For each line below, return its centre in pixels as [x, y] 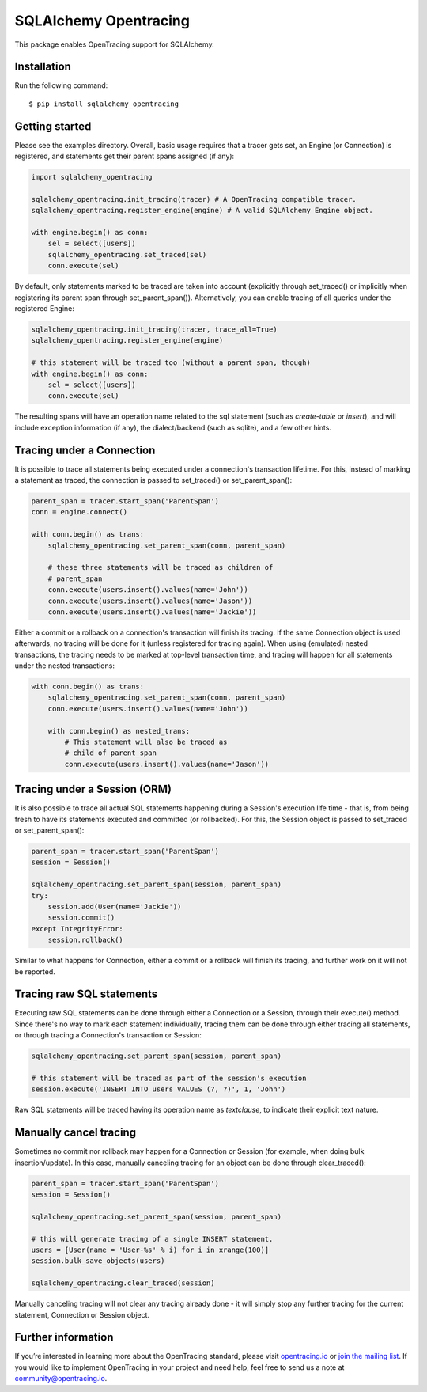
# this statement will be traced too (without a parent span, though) [171, 363]
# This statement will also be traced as [146, 742]
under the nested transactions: [64, 666]
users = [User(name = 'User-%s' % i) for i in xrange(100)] [150, 1250]
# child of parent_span [111, 753]
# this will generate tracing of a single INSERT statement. [152, 1239]
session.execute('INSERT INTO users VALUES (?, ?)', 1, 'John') [159, 1089]
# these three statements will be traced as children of [161, 567]
